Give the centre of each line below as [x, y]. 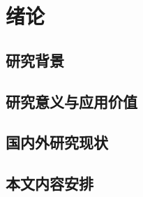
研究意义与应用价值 [71, 101]
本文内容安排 [50, 183]
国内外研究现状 [57, 142]
